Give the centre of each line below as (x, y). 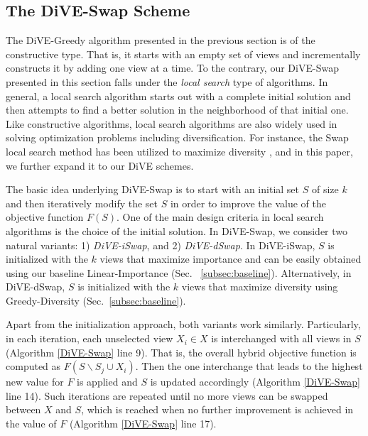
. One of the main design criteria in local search (220, 217)
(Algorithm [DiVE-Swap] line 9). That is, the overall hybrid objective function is (181, 352)
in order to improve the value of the (248, 203)
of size (325, 189)
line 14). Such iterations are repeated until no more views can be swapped (167, 395)
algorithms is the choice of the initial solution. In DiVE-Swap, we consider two (177, 230)
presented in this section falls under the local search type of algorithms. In (167, 81)
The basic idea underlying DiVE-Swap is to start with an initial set (153, 189)
